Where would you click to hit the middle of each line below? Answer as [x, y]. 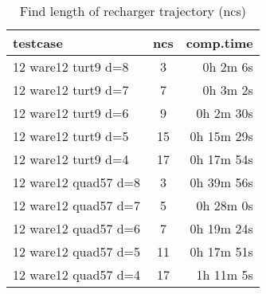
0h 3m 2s [228, 90]
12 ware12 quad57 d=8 [77, 182]
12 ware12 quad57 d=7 [77, 205]
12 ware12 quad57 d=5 [77, 251]
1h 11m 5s [225, 274]
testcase [38, 43]
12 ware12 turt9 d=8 [71, 67]
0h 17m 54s [221, 159]
